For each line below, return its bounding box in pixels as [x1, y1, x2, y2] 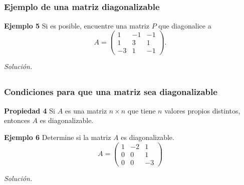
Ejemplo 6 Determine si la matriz [4, 131, 111, 142]
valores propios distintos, [164, 105, 240, 115]
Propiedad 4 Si [4, 105, 55, 115]
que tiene [127, 105, 156, 115]
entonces [4, 115, 30, 125]
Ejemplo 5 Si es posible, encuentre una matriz [4, 20, 149, 30]
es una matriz [65, 105, 107, 115]
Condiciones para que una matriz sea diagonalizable [4, 85, 217, 98]
